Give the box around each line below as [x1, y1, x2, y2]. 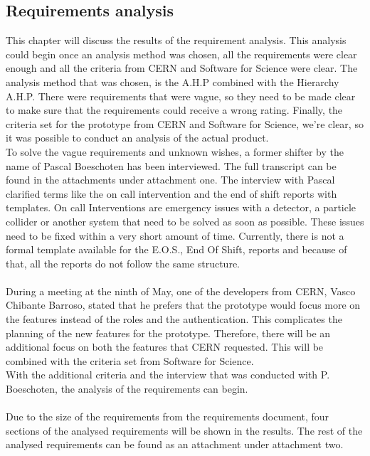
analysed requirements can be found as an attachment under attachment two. [6, 437, 344, 452]
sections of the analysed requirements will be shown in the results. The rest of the [6, 423, 363, 438]
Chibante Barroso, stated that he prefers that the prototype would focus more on [6, 297, 361, 312]
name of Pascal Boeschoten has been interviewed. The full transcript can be [6, 158, 337, 173]
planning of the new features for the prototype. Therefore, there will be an [6, 325, 331, 340]
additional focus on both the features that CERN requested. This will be [6, 339, 324, 354]
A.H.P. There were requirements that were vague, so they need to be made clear [6, 88, 356, 103]
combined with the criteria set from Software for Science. [6, 353, 254, 368]
